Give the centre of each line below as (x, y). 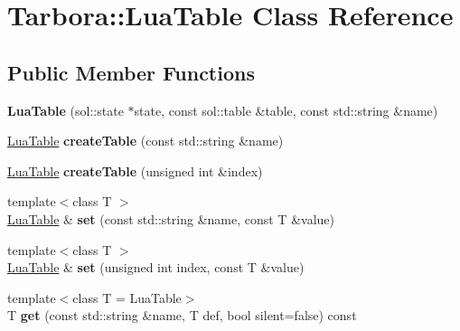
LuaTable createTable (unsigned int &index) (135, 170)
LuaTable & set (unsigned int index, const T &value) (156, 267)
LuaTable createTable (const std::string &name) (146, 141)
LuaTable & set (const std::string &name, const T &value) (171, 218)
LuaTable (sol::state (66, 110)
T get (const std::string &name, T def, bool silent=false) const (182, 315)
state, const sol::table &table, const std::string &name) (286, 110)
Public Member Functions (131, 72)
